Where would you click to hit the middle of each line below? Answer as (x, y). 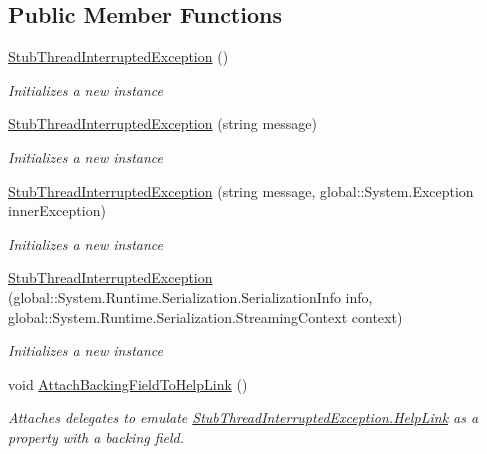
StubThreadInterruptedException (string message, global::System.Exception (241, 190)
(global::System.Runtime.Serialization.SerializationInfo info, (190, 296)
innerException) (57, 210)
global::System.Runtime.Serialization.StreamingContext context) (205, 316)
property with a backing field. (96, 436)
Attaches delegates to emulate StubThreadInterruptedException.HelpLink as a (243, 417)
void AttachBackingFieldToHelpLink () (128, 383)
